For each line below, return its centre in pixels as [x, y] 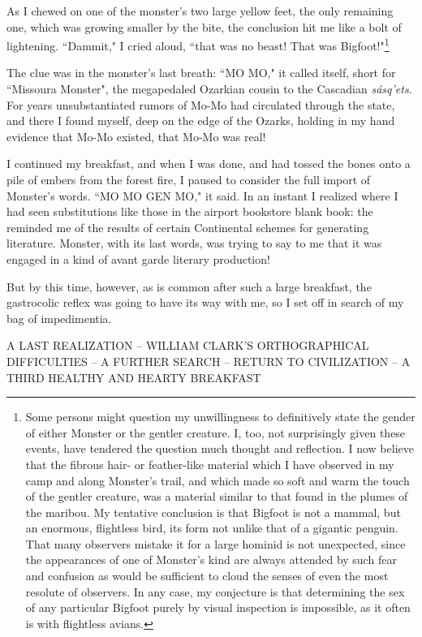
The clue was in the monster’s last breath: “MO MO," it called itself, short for [201, 73]
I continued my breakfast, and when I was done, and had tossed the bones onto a [209, 164]
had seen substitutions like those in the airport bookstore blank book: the [190, 211]
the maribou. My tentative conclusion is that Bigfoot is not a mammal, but [213, 512]
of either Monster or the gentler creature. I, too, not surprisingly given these [215, 432]
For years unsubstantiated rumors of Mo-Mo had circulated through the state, [201, 104]
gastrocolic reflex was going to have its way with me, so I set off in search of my [205, 302]
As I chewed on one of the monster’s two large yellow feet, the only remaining [200, 11]
